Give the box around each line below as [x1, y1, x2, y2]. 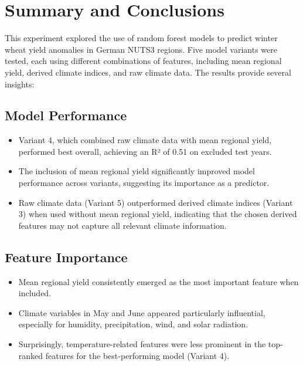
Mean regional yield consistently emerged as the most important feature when [18, 275, 299, 287]
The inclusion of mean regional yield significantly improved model [18, 165, 255, 177]
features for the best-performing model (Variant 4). [45, 349, 230, 361]
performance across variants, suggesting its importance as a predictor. [18, 177, 270, 189]
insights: [5, 77, 35, 90]
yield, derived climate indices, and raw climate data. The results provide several [5, 66, 291, 78]
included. [18, 287, 52, 299]
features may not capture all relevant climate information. [18, 219, 227, 231]
